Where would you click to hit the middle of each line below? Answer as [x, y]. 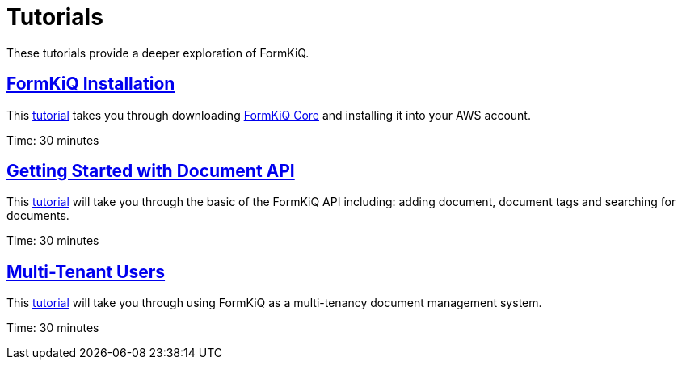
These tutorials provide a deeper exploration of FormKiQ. [158, 53]
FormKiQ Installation [91, 84]
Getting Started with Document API [151, 171]
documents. [38, 216]
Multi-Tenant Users [86, 271]
